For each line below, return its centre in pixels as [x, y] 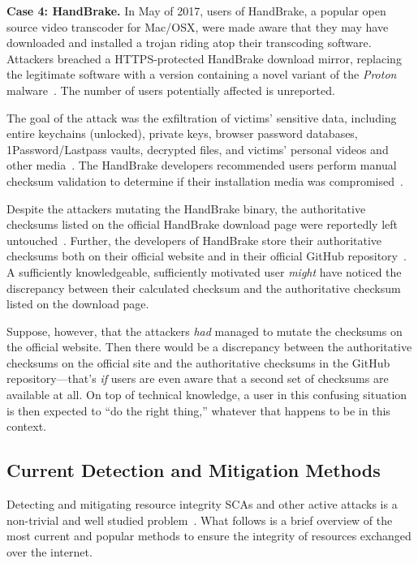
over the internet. [50, 551]
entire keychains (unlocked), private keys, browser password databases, [182, 133]
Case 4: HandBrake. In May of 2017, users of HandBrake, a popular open [196, 11]
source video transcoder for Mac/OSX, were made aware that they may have [198, 26]
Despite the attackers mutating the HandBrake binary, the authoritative [186, 208]
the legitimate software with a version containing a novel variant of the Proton [202, 74]
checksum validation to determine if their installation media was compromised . [205, 181]
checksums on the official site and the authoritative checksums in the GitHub [198, 362]
